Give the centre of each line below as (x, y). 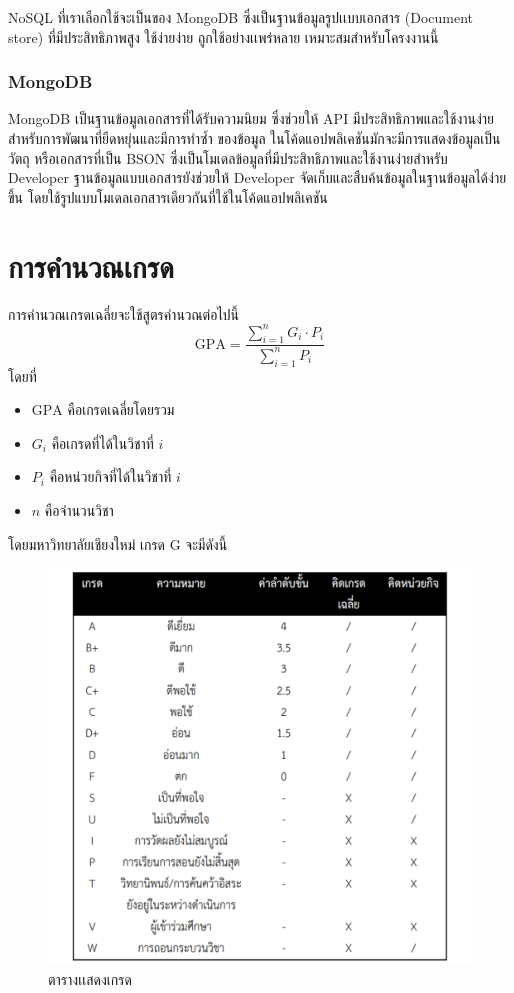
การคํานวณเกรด (91, 265)
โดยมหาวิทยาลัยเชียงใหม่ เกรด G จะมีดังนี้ (118, 543)
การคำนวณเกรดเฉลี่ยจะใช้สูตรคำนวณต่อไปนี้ (124, 313)
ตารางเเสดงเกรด (90, 978)
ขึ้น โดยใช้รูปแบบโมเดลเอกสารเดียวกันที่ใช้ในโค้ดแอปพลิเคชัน (168, 196)
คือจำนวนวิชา (79, 509)
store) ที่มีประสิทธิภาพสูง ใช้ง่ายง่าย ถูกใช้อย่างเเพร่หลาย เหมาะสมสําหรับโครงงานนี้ (223, 36)
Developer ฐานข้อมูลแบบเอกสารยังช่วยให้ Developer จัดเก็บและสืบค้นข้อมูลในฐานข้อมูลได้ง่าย (257, 177)
